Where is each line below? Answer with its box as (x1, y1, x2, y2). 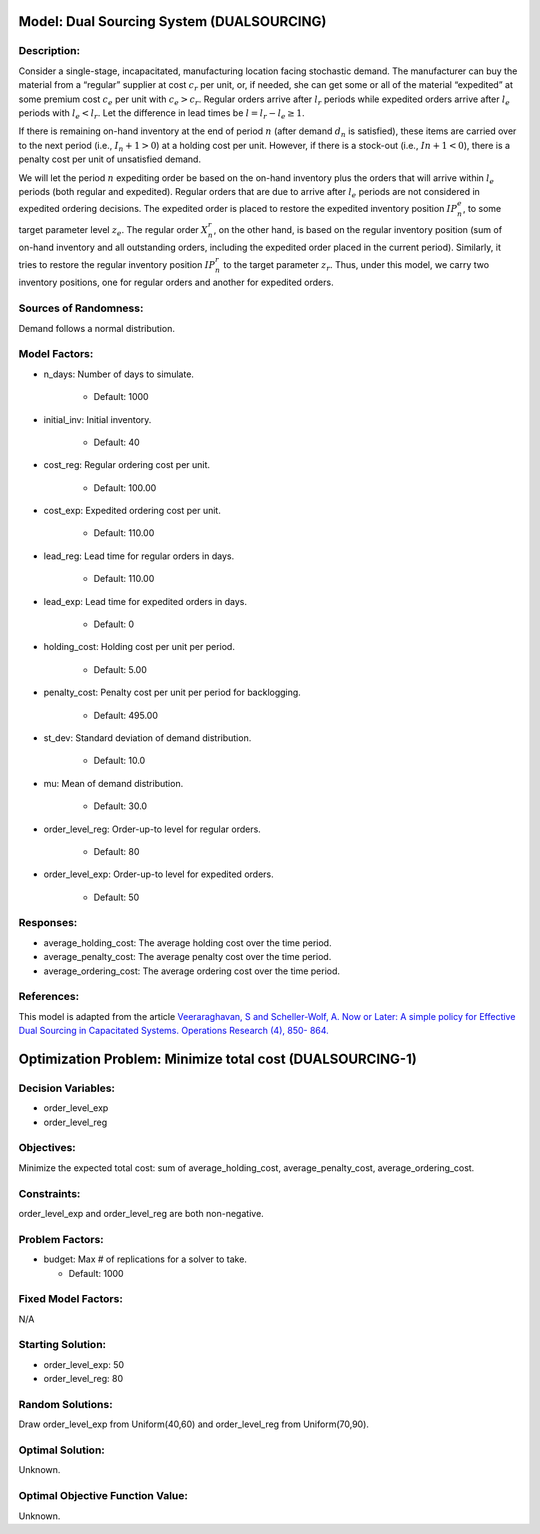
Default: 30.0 (93, 800, 148, 812)
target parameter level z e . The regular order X (18, 223, 209, 238)
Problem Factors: (18, 1232, 104, 1246)
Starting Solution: (18, 1338, 107, 1352)
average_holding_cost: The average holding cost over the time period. (43, 936, 332, 949)
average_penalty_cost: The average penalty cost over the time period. (43, 951, 332, 963)
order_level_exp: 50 (43, 1358, 125, 1370)
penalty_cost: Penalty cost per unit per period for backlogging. (43, 686, 302, 699)
